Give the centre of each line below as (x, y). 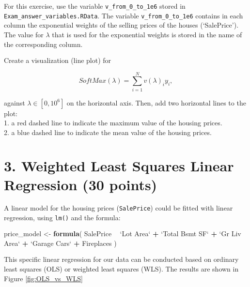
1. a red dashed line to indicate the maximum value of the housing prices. (113, 123)
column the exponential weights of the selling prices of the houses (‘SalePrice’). (121, 25)
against (15, 102)
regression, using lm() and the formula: (62, 217)
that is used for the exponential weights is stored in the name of (147, 34)
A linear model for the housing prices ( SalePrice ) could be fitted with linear (118, 207)
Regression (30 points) (81, 184)
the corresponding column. (43, 44)
